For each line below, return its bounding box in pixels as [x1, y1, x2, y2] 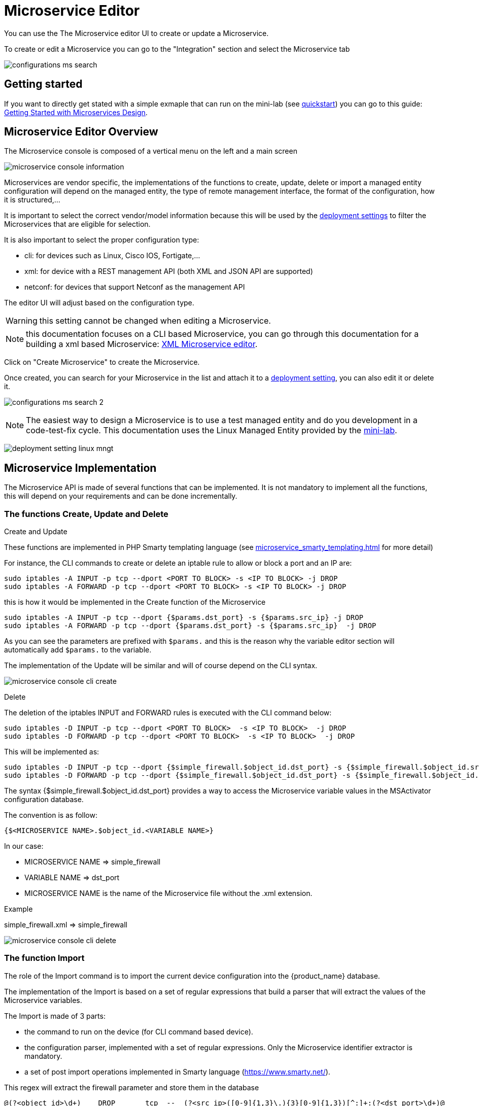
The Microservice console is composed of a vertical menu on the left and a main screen [4, 147, 297, 156]
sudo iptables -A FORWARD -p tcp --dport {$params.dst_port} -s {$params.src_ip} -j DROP [4, 621, 377, 630]
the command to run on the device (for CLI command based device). [24, 1027, 253, 1036]
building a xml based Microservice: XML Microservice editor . [26, 339, 258, 350]
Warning [6, 316, 38, 326]
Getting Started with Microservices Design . [4, 108, 148, 117]
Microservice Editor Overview [4, 125, 158, 139]
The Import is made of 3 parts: [4, 1011, 106, 1020]
